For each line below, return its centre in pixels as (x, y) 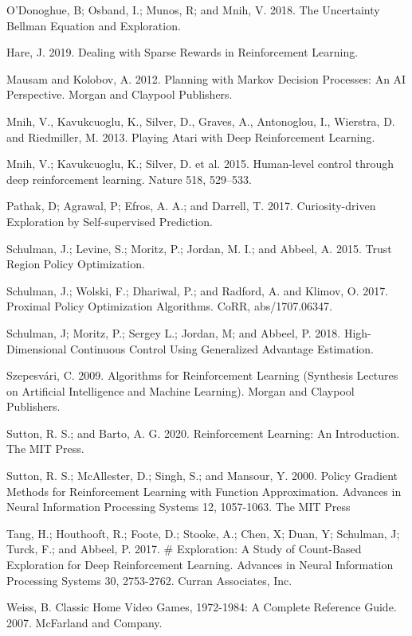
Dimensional (37, 348)
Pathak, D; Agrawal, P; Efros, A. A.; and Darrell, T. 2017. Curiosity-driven (191, 206)
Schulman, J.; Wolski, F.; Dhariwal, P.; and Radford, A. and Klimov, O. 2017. (198, 290)
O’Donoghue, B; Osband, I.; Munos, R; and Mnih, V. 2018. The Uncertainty (193, 10)
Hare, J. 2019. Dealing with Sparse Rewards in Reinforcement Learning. (182, 52)
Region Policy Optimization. (76, 264)
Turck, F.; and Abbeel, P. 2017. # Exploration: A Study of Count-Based (184, 549)
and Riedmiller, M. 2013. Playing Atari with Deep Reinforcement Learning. (191, 137)
